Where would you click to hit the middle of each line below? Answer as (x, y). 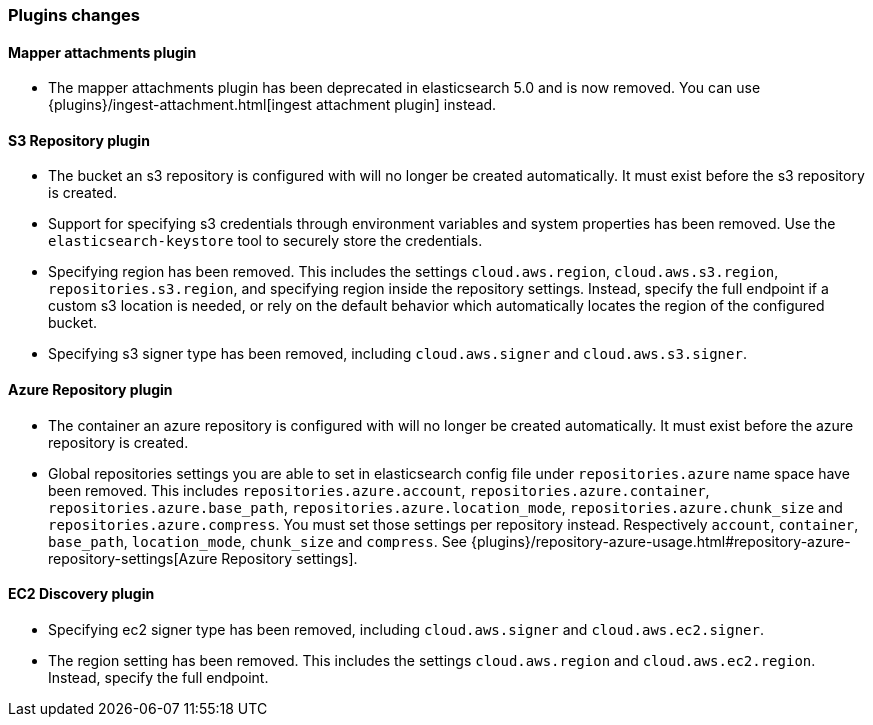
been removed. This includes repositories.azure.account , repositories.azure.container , (379, 490)
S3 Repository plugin (79, 140)
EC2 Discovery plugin (81, 594)
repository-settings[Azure (133, 558)
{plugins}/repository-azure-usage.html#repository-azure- (660, 541)
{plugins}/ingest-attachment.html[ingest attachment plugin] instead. (272, 105)
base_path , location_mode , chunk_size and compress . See (258, 541)
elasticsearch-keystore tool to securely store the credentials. (265, 241)
